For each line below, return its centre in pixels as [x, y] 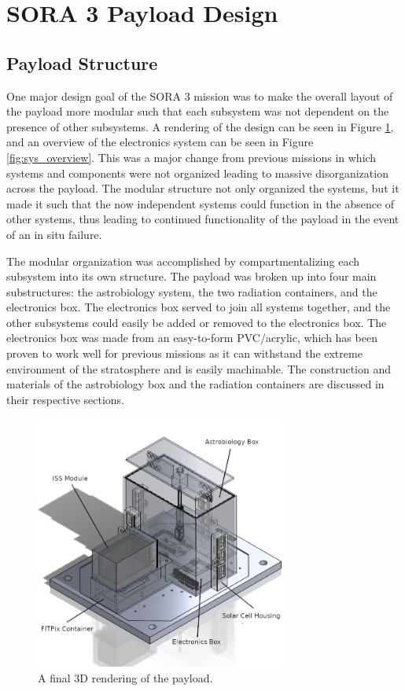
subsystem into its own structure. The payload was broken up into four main [191, 276]
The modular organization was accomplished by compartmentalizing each [183, 261]
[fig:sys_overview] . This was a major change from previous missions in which [191, 157]
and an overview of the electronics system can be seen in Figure [160, 142]
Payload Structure [82, 62]
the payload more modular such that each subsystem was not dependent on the [198, 111]
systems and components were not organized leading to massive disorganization [197, 173]
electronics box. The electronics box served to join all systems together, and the [199, 307]
